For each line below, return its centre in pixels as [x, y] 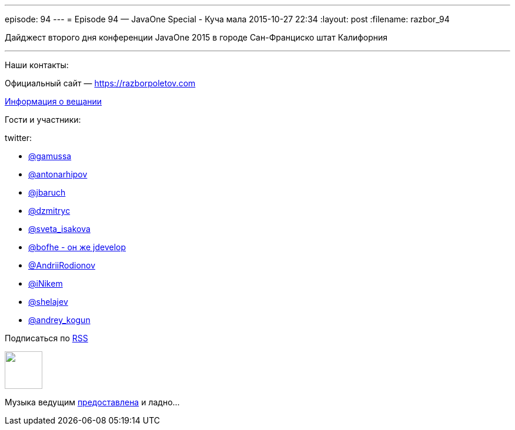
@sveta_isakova [59, 229]
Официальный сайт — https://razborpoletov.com [100, 83]
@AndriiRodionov [62, 265]
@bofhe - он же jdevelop [77, 247]
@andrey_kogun [59, 320]
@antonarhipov [58, 174]
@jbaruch [47, 192]
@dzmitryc [49, 211]
